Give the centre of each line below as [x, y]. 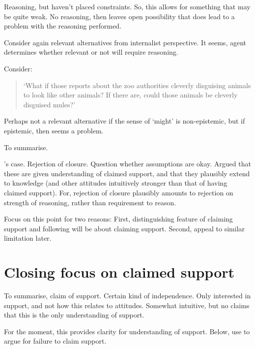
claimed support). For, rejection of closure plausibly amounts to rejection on [119, 192]
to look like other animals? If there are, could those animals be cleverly [130, 95]
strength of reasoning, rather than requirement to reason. [90, 202]
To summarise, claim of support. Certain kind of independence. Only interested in [127, 295]
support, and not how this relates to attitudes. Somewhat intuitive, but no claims [127, 305]
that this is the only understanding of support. [74, 315]
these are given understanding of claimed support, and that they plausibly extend [127, 173]
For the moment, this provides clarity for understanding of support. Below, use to [127, 331]
